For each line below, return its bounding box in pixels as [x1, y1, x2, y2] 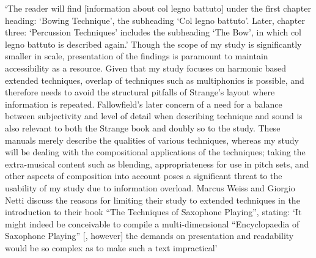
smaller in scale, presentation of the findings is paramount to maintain [5, 50, 268, 62]
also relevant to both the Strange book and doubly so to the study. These [5, 121, 281, 134]
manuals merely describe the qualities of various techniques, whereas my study [5, 133, 299, 146]
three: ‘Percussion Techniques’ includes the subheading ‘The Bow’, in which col [5, 26, 302, 39]
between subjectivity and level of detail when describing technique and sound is [5, 109, 303, 122]
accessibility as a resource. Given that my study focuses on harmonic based [5, 61, 287, 74]
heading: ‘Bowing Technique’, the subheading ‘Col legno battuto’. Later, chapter [5, 13, 305, 26]
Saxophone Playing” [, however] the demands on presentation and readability [5, 229, 294, 242]
